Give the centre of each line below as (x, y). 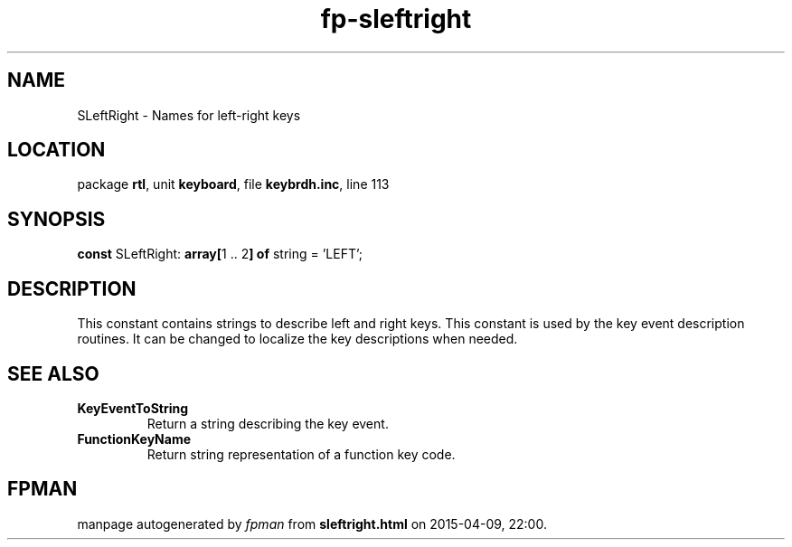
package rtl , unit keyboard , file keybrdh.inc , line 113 (233, 184)
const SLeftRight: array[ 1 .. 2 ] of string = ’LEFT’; (220, 254)
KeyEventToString (133, 408)
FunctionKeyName (134, 439)
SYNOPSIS (57, 219)
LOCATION (57, 150)
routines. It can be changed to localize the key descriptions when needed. (297, 339)
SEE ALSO (53, 373)
